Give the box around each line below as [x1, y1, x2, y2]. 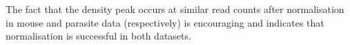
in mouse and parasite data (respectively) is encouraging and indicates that [6, 15, 324, 29]
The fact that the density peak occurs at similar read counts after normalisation [6, 2, 344, 16]
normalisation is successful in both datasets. [6, 29, 191, 43]
